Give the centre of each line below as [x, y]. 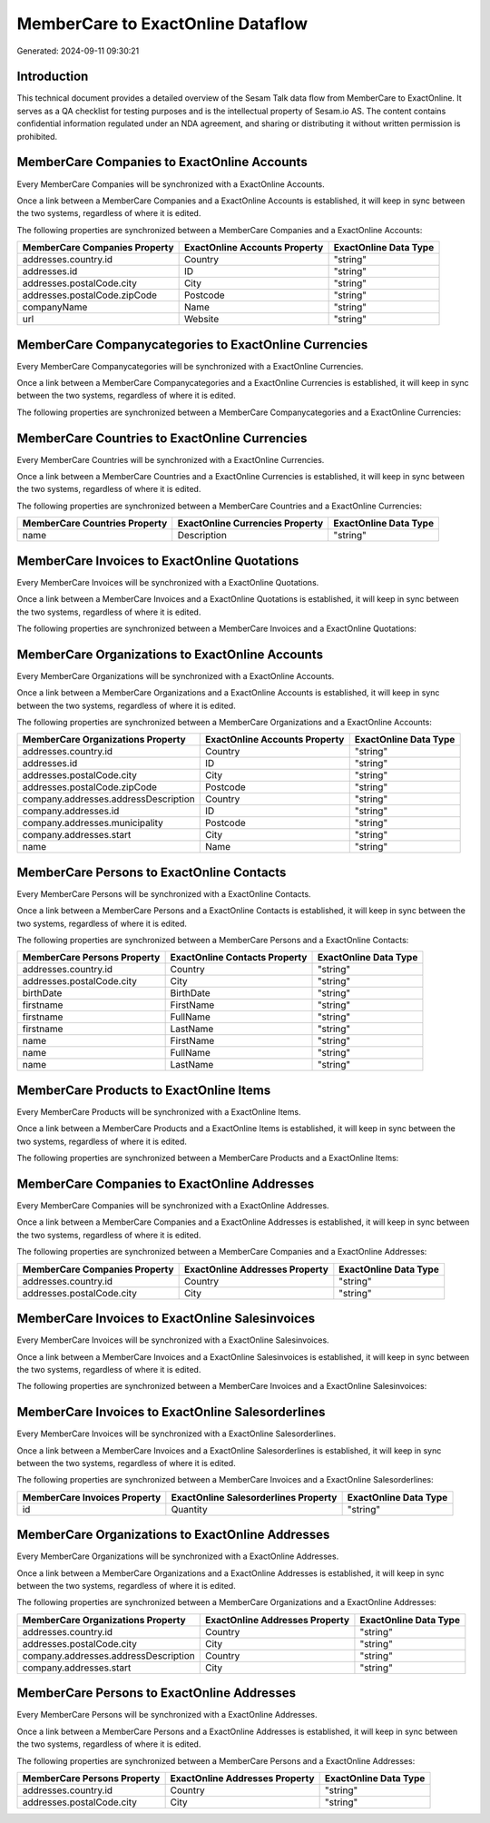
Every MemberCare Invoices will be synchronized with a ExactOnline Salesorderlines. [176, 1434]
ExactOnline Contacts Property [239, 958]
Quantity [189, 1509]
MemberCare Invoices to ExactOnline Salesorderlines [171, 1412]
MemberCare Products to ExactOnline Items [144, 1090]
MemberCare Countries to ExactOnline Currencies [162, 438]
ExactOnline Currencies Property [250, 524]
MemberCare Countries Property [95, 524]
